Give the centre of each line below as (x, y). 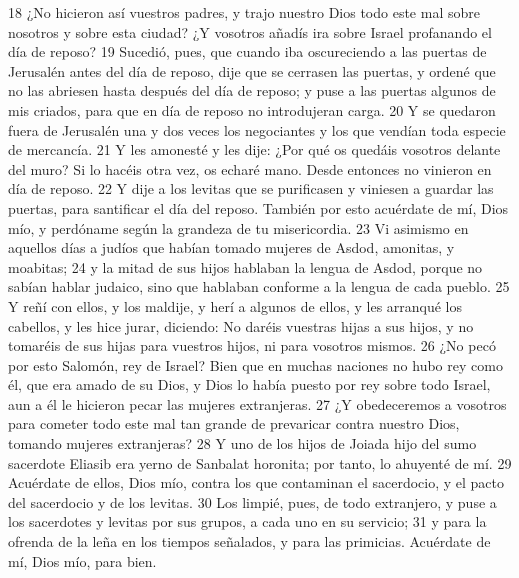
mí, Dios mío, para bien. (82, 560)
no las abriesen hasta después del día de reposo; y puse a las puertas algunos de (252, 90)
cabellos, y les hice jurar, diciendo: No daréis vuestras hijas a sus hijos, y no (241, 325)
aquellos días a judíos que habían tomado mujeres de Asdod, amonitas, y (231, 247)
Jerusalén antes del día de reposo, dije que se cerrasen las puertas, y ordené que (252, 70)
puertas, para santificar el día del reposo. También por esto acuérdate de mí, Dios (258, 207)
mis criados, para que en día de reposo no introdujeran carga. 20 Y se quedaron (252, 109)
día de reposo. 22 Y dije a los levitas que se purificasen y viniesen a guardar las (251, 188)
